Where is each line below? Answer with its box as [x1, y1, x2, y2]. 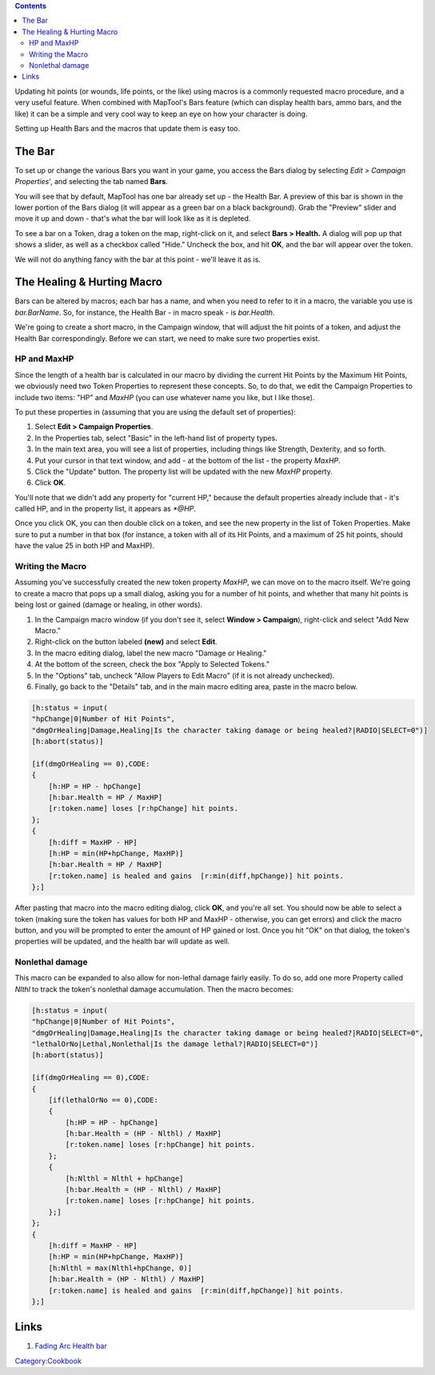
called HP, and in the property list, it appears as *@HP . [14, 504, 196, 514]
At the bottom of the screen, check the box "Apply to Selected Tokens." [34, 659, 270, 669]
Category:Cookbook [14, 1356, 82, 1365]
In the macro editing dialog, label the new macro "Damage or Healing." [34, 648, 267, 658]
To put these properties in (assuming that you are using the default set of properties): [14, 407, 296, 416]
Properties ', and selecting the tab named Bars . [14, 177, 168, 186]
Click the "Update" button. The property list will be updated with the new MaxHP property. [34, 467, 333, 476]
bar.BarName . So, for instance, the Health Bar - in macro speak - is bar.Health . [14, 307, 275, 317]
